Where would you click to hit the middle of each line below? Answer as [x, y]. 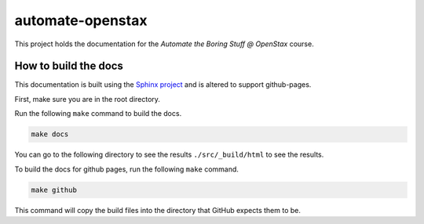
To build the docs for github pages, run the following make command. [127, 169]
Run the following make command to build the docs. [98, 114]
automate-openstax [81, 20]
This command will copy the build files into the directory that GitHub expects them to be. [158, 210]
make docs [50, 134]
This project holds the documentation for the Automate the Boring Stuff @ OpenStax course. [164, 44]
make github [54, 190]
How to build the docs [69, 66]
